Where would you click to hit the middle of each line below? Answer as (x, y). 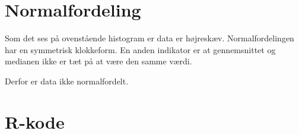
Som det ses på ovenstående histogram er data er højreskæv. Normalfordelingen (149, 38)
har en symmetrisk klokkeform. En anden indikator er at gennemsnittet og (140, 49)
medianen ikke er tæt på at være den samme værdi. (98, 61)
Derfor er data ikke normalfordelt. (67, 81)
